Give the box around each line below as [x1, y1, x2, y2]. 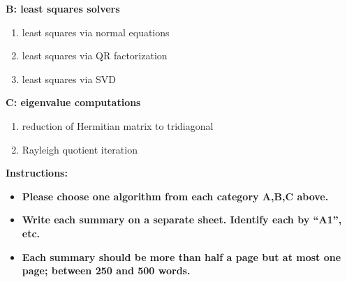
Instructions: [6, 165, 68, 180]
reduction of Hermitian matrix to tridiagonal [22, 118, 214, 133]
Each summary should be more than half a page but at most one [22, 249, 341, 264]
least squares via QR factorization [22, 48, 168, 63]
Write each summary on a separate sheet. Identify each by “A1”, [22, 212, 342, 227]
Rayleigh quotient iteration [22, 142, 138, 156]
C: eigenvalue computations [6, 95, 141, 110]
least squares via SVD [22, 71, 117, 86]
